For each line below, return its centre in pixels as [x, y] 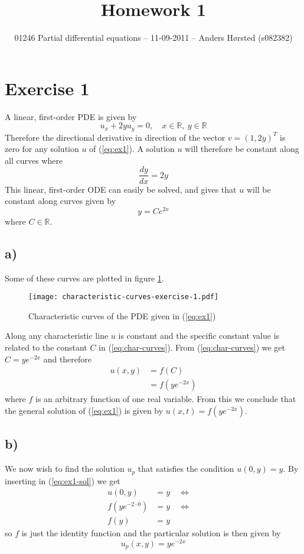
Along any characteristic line [57, 336]
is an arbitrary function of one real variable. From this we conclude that [166, 399]
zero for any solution [42, 149]
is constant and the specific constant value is [199, 336]
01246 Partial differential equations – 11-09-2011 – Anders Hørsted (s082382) [153, 38]
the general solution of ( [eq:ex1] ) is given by [84, 410]
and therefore [68, 359]
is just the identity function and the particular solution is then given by [151, 533]
